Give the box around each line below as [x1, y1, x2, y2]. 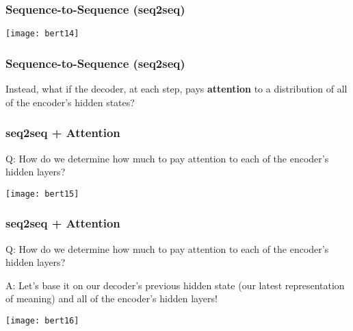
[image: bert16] [5, 315, 79, 326]
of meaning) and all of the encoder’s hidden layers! [5, 291, 218, 306]
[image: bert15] [5, 188, 79, 199]
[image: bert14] [5, 29, 79, 39]
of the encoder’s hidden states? [5, 95, 135, 109]
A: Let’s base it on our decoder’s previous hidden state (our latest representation [5, 278, 345, 292]
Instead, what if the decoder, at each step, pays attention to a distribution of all [5, 82, 348, 96]
